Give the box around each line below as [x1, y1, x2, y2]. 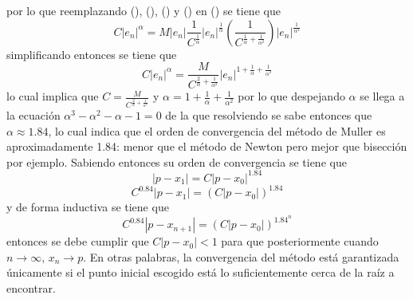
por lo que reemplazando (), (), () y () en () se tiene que [6, 2, 281, 18]
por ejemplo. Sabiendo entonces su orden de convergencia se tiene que [6, 153, 347, 170]
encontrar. [6, 279, 56, 296]
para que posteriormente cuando [221, 233, 379, 250]
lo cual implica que [6, 88, 99, 104]
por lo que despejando [238, 88, 345, 104]
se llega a [360, 88, 405, 104]
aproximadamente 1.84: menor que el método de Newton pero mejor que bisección [6, 138, 407, 155]
